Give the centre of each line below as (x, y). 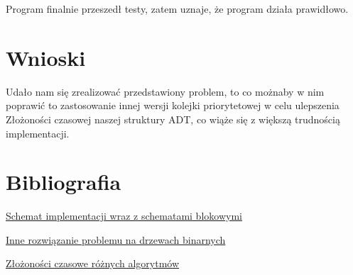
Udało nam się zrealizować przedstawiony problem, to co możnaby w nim (165, 91)
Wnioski (46, 57)
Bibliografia (64, 182)
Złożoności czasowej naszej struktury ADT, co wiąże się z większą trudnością (173, 119)
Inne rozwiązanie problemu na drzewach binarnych (116, 239)
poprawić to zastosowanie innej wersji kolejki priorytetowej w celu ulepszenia (173, 105)
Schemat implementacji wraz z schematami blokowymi (124, 216)
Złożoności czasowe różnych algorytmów (93, 263)
